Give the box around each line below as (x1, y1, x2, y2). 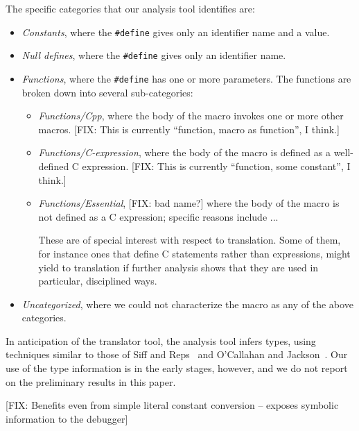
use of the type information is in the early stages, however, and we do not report (6, 361, 348, 375)
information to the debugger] (6, 411, 128, 425)
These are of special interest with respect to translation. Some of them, (38, 233, 341, 247)
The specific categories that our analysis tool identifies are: (6, 1, 255, 15)
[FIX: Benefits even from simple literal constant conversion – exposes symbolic (6, 398, 339, 412)
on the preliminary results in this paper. (6, 374, 176, 389)
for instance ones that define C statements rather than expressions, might (38, 246, 351, 260)
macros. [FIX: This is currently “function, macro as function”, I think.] (38, 121, 340, 136)
